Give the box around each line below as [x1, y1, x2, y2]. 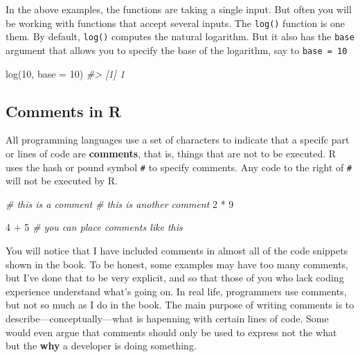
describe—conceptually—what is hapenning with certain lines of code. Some [6, 311, 329, 325]
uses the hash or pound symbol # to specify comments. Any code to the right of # [6, 159, 352, 174]
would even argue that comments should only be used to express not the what [6, 324, 337, 339]
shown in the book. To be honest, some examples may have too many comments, [6, 256, 348, 271]
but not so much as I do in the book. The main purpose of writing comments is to [6, 297, 354, 312]
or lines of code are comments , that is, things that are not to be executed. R [6, 146, 336, 160]
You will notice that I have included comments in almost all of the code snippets [6, 243, 348, 257]
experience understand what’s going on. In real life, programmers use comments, [6, 284, 347, 298]
